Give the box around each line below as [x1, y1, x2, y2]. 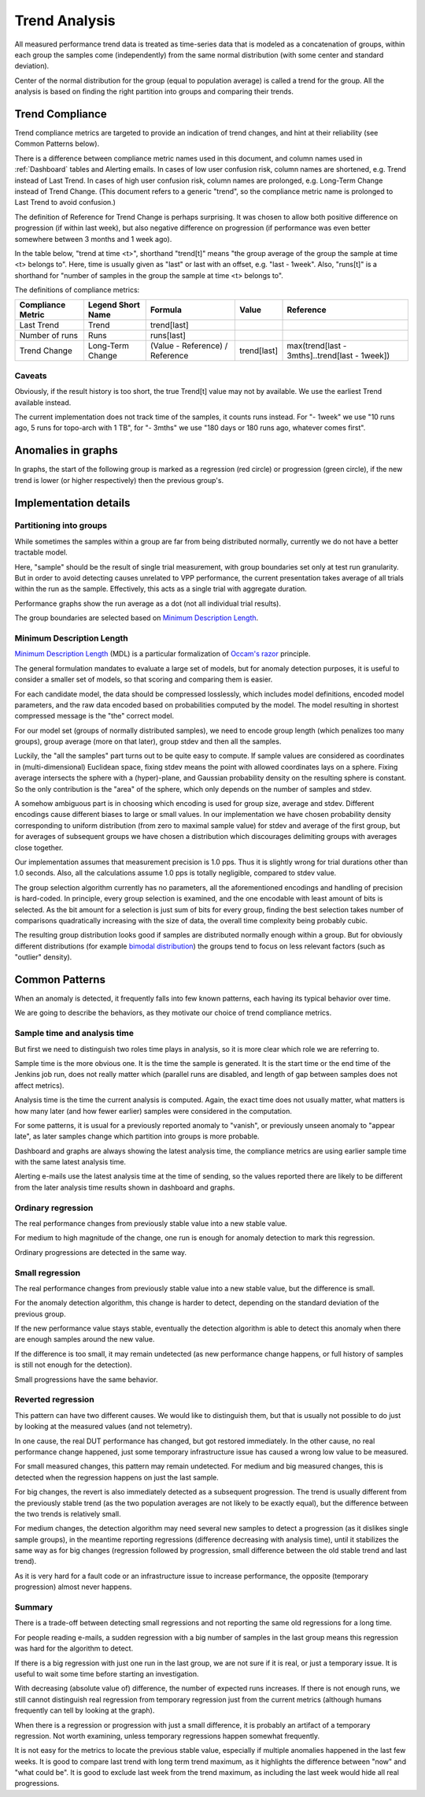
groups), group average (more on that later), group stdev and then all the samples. [14, 737, 282, 746]
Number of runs [19, 330, 79, 341]
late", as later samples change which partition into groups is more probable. [14, 1131, 260, 1142]
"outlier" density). [14, 952, 72, 962]
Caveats [14, 370, 47, 381]
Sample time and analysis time [14, 1028, 134, 1039]
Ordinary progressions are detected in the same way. [14, 1247, 187, 1257]
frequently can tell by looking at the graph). [14, 1706, 155, 1715]
